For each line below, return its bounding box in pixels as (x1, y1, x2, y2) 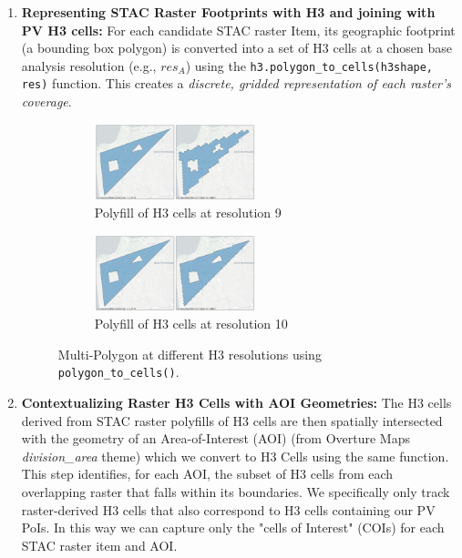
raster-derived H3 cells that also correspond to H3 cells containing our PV (21, 500, 436, 519)
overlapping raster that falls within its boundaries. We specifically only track (21, 482, 450, 501)
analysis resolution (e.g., (21, 56, 157, 75)
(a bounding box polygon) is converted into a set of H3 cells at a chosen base (21, 38, 452, 57)
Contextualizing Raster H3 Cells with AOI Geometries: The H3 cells (21, 393, 452, 412)
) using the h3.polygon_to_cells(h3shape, (185, 56, 434, 75)
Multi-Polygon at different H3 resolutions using (57, 344, 322, 363)
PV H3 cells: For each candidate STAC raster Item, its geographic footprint (21, 20, 456, 39)
